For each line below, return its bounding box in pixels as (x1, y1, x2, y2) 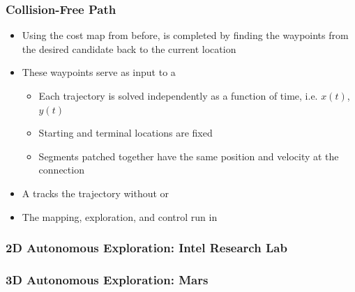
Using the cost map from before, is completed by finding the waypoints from (22, 28, 349, 43)
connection (38, 162, 84, 177)
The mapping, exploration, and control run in (22, 209, 218, 224)
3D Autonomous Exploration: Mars (6, 270, 209, 288)
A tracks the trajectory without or (22, 185, 169, 200)
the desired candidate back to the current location (22, 41, 236, 56)
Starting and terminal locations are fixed (38, 125, 213, 140)
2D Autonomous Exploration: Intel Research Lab (6, 239, 287, 256)
